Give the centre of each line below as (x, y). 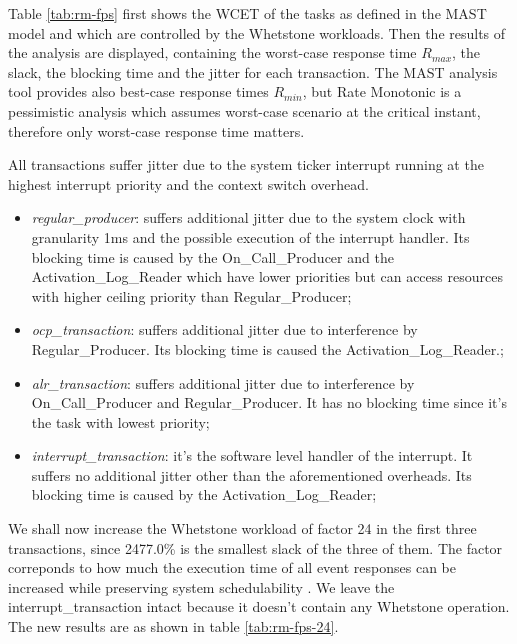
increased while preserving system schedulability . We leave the (201, 586)
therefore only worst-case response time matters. (156, 130)
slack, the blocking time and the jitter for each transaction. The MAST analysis (253, 71)
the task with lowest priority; (120, 421)
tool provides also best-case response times (138, 91)
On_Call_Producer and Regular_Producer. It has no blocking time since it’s (269, 402)
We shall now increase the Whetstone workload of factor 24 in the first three (242, 528)
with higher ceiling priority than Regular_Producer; (191, 295)
